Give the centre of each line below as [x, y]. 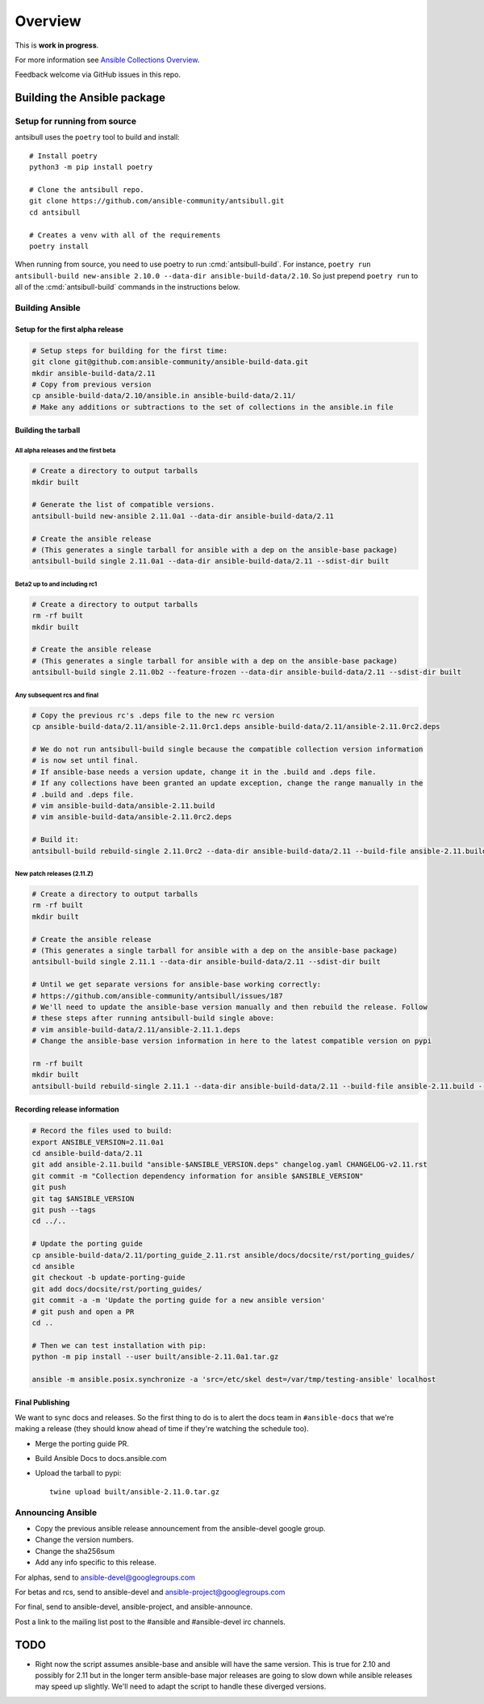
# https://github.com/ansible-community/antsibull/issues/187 [157, 996]
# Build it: [56, 840]
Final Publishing [42, 1403]
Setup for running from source [76, 121]
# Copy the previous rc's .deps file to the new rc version [153, 715]
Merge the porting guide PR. [82, 1443]
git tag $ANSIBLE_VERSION [83, 1198]
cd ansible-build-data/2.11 [87, 1153]
